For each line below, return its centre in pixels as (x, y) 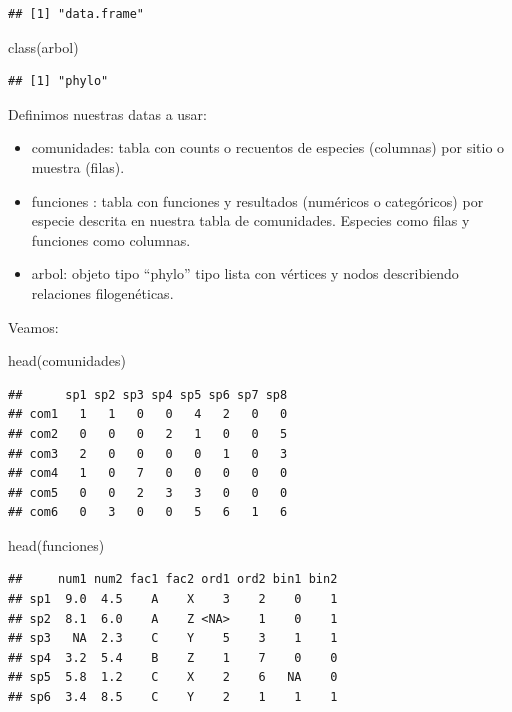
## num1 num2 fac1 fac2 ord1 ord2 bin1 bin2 (173, 579)
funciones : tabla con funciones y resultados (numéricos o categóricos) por (257, 200)
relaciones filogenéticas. (102, 292)
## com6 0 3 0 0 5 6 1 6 (148, 512)
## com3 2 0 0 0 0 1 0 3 (148, 453)
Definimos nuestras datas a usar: (107, 113)
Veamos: (33, 326)
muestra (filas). (78, 166)
